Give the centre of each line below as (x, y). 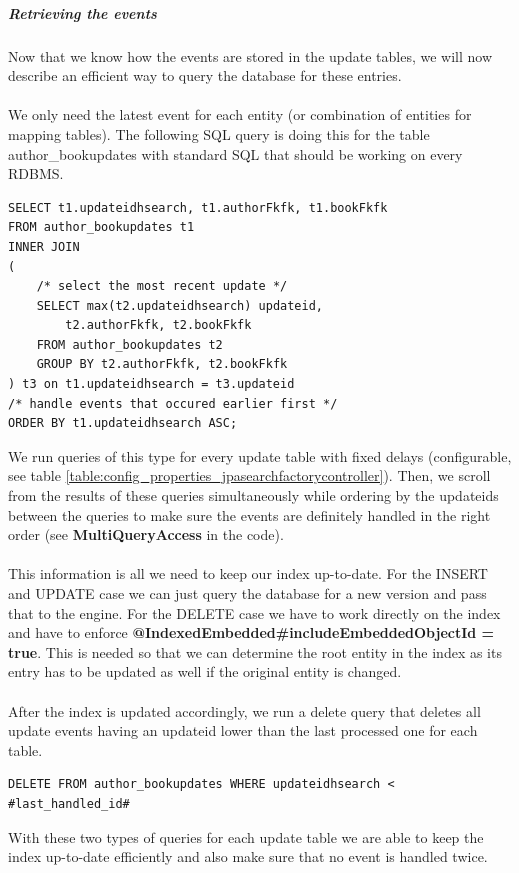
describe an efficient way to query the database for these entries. (205, 75)
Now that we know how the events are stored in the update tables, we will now (250, 55)
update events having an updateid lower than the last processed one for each (243, 730)
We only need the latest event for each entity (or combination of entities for (240, 114)
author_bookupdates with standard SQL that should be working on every (235, 153)
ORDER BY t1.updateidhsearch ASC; (123, 423)
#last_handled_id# (69, 803)
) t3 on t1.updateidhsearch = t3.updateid (151, 384)
